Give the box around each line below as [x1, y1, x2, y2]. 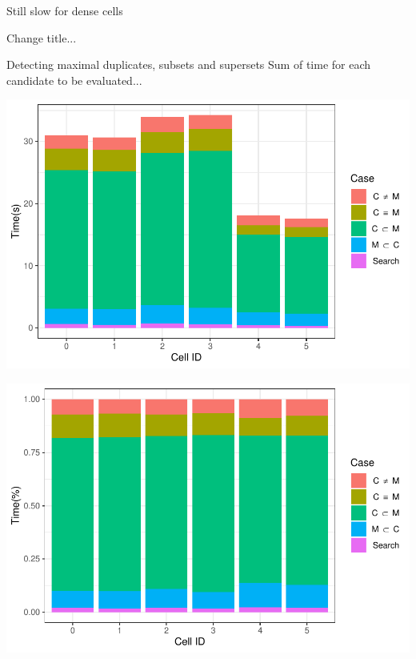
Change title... [6, 29, 77, 46]
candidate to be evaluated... [6, 71, 142, 88]
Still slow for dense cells [6, 2, 123, 18]
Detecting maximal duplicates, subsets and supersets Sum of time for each [6, 56, 371, 73]
